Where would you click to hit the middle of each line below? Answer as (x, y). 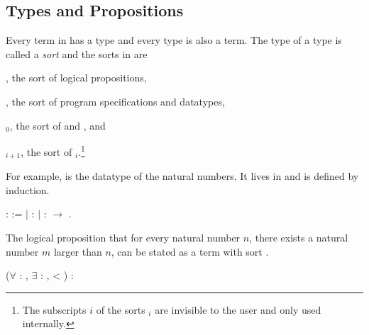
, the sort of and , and (57, 125)
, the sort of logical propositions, (76, 78)
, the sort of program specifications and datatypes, (115, 101)
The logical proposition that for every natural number (123, 238)
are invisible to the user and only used (238, 309)
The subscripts (54, 309)
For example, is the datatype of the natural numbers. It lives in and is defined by (182, 176)
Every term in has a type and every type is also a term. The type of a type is (174, 40)
